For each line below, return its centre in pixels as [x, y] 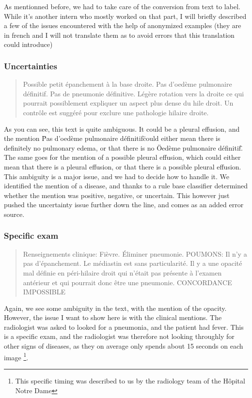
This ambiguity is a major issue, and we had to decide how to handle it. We [117, 176]
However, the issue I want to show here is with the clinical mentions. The [113, 317]
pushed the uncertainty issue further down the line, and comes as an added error [124, 205]
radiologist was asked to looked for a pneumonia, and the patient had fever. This [124, 327]
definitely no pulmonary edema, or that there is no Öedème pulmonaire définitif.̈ [123, 147]
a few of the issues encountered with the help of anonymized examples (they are [123, 25]
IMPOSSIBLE [44, 292]
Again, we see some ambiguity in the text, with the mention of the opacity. [115, 308]
